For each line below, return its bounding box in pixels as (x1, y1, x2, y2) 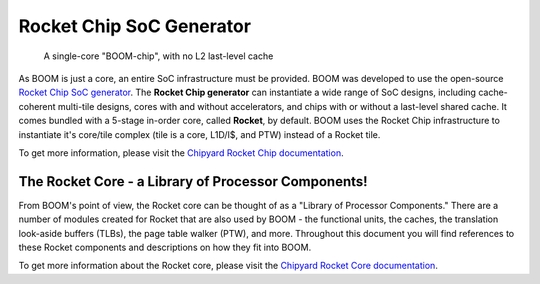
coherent (18, 100, 56, 112)
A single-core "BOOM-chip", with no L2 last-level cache (43, 50, 274, 62)
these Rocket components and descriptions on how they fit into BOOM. (18, 241, 312, 253)
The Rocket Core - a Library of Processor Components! (18, 173, 369, 190)
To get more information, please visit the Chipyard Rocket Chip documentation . (18, 146, 344, 159)
